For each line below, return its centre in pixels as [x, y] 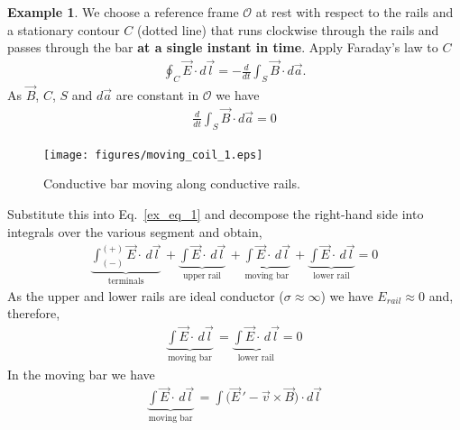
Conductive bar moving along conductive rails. [172, 183]
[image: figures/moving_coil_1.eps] [153, 155]
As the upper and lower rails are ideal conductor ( [146, 295]
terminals [126, 282]
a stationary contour [64, 29]
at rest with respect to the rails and [354, 12]
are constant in [157, 95]
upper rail [202, 276]
